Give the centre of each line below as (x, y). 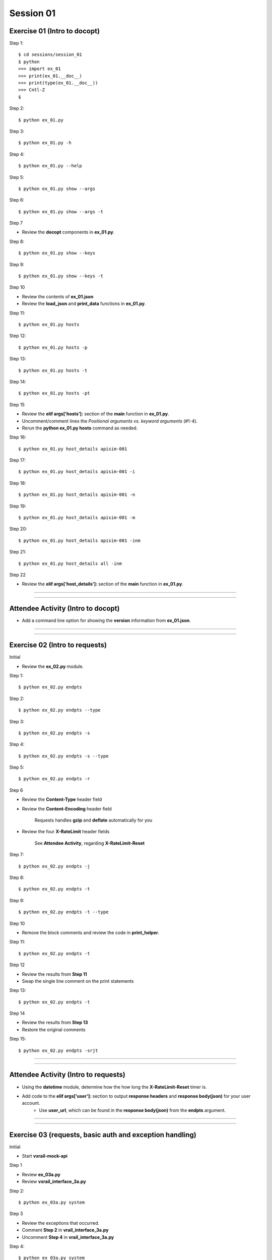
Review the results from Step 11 (54, 974)
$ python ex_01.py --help (50, 166)
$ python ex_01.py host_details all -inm (70, 563)
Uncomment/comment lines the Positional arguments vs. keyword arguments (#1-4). (110, 421)
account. (31, 1103)
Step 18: (18, 483)
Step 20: (18, 529)
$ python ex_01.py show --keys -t (61, 276)
